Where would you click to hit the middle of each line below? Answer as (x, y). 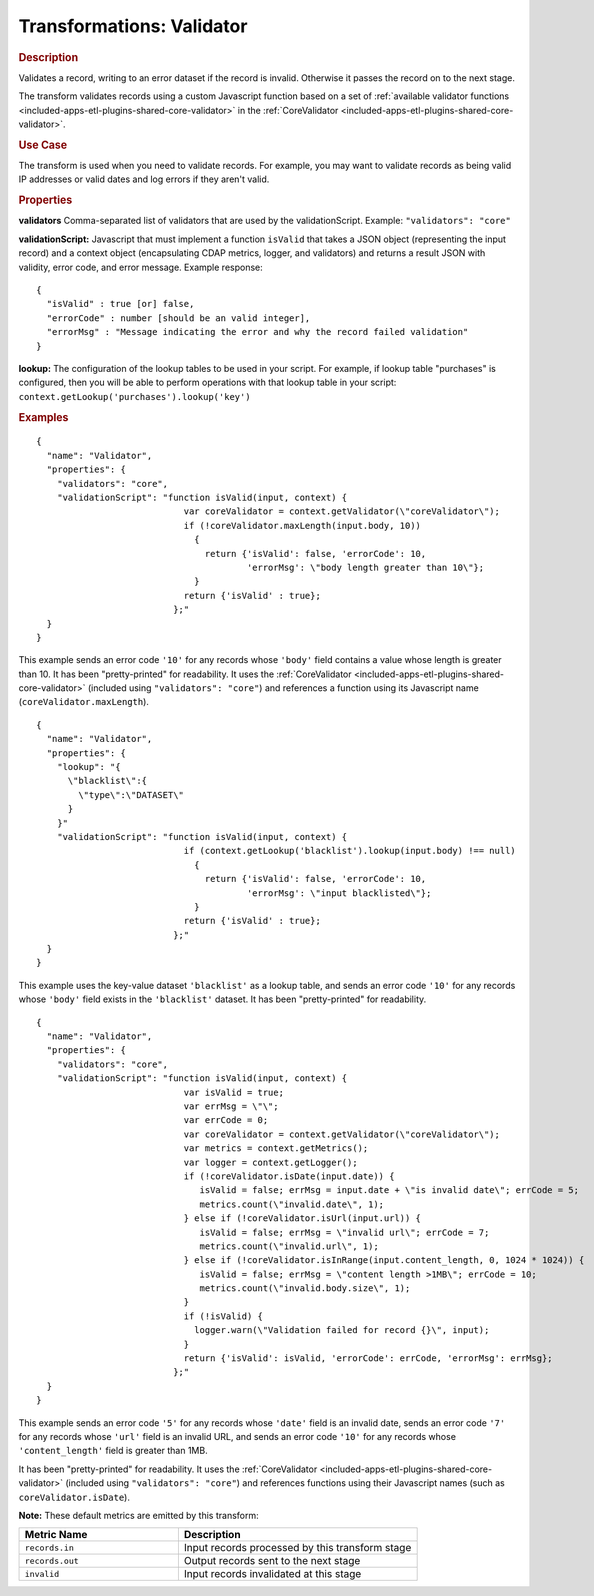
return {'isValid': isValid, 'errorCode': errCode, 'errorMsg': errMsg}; (368, 1358)
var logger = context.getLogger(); (271, 1162)
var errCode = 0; (226, 1120)
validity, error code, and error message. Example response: (141, 267)
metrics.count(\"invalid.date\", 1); (292, 1204)
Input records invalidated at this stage (272, 1574)
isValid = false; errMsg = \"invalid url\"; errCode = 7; (344, 1232)
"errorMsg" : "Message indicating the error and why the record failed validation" (257, 332)
